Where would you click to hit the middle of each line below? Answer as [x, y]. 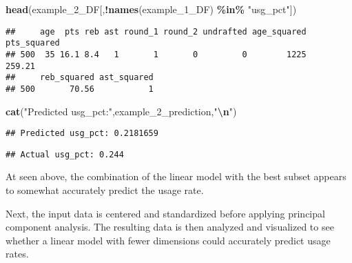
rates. [17, 254]
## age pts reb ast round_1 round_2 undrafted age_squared [156, 31]
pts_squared [33, 43]
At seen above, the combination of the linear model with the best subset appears [176, 176]
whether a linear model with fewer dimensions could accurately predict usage [168, 240]
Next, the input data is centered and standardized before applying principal [165, 213]
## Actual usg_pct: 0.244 [65, 154]
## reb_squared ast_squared [80, 78]
